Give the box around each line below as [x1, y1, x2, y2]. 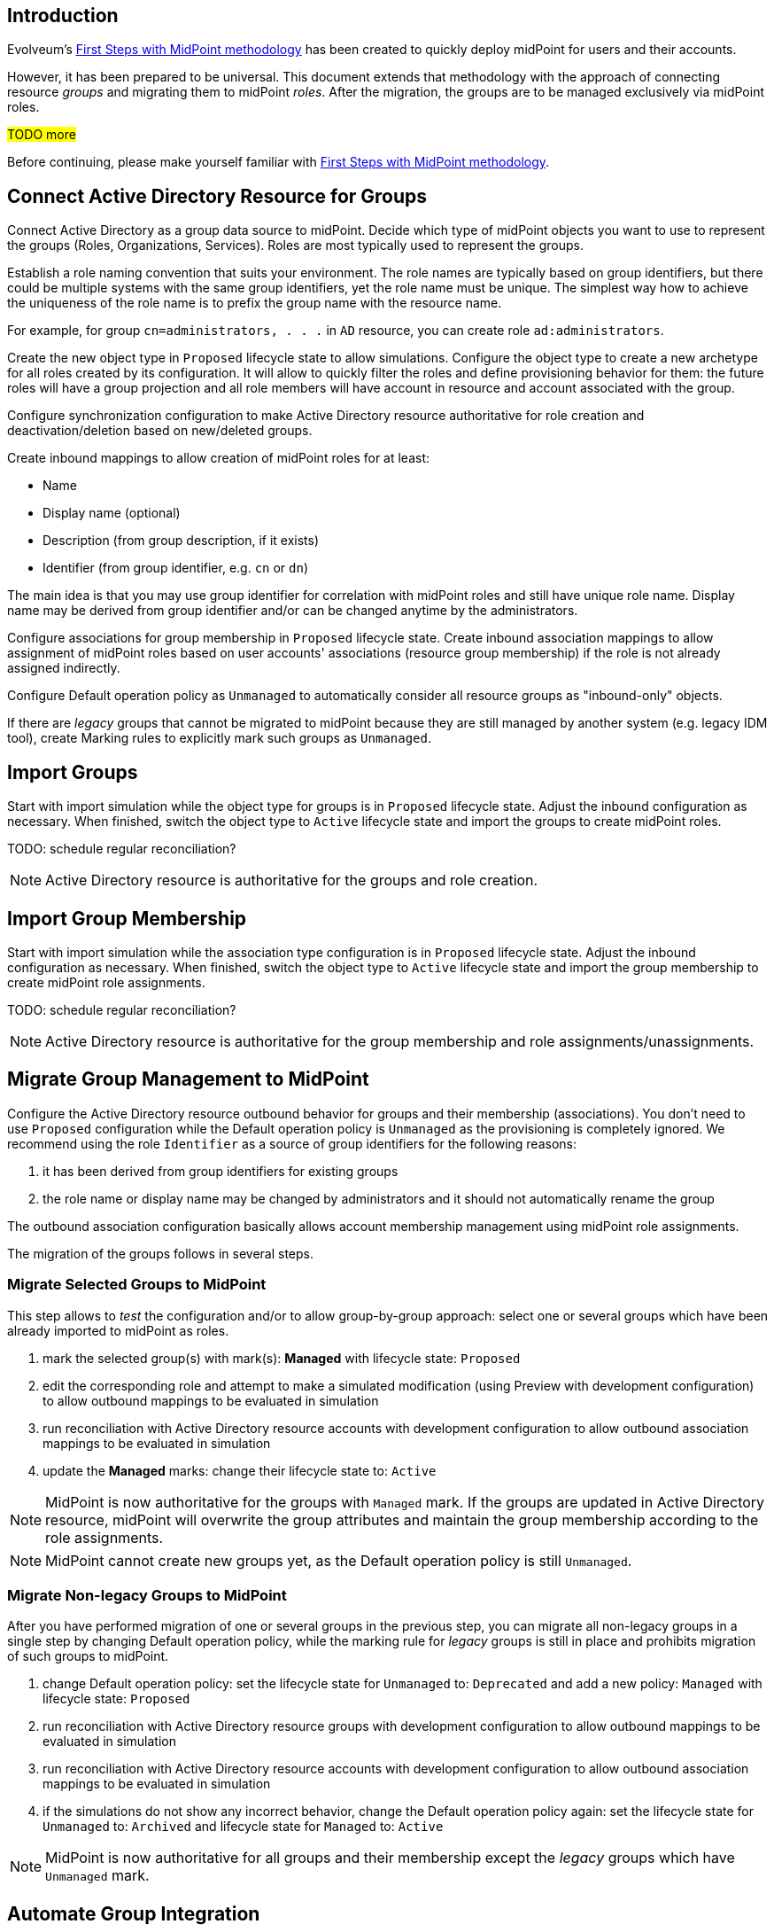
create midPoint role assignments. [7, 974, 205, 990]
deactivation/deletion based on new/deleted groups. [7, 423, 313, 439]
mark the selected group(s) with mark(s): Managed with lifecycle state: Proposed [43, 1350, 521, 1366]
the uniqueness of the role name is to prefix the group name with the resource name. [7, 295, 502, 311]
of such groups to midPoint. [7, 1648, 169, 1664]
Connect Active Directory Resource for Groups [7, 184, 428, 207]
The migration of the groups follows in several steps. [7, 1245, 313, 1261]
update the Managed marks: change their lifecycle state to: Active [43, 1462, 437, 1478]
